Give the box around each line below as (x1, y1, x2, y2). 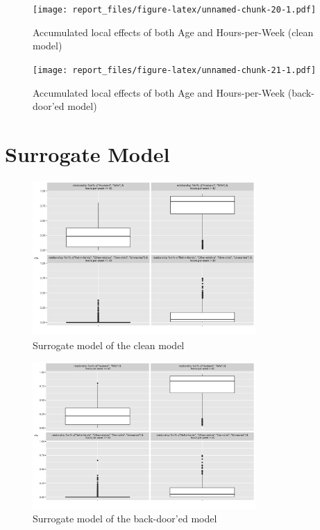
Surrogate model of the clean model (33, 337, 185, 352)
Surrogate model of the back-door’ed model (33, 511, 217, 526)
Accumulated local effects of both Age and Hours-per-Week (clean (33, 24, 314, 39)
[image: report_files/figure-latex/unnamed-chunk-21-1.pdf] (33, 65, 317, 75)
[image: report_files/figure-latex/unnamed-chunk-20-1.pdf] (33, 5, 317, 15)
